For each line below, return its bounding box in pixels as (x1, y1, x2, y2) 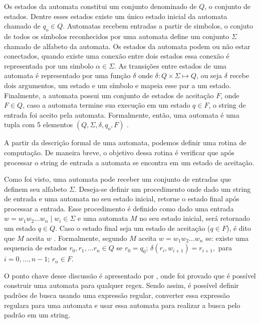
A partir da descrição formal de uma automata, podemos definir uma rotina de (4, 137, 246, 148)
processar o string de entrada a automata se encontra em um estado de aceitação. (4, 157, 254, 167)
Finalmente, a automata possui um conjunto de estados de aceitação (4, 90, 214, 100)
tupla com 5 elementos (4, 119, 73, 130)
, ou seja (196, 70, 222, 81)
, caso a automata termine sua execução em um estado (23, 100, 190, 110)
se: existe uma (205, 232, 249, 243)
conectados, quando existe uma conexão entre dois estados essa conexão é (4, 51, 229, 61)
